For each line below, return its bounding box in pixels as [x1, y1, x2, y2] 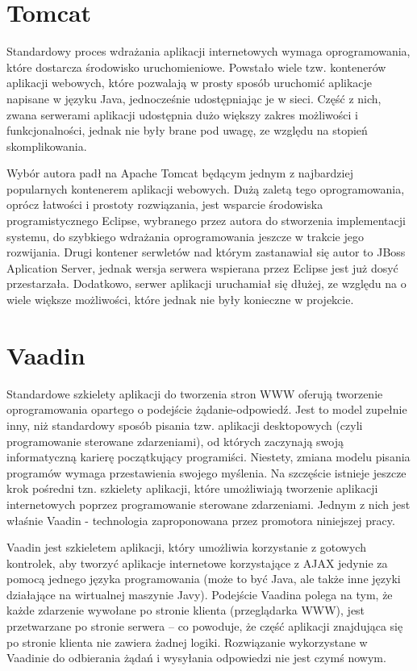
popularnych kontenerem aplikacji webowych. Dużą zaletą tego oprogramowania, [6, 180, 405, 197]
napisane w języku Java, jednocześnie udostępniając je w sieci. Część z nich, [6, 90, 382, 106]
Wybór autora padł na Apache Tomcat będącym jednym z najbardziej [6, 165, 353, 181]
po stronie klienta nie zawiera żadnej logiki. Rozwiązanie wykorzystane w [6, 633, 368, 650]
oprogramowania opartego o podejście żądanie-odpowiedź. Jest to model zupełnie [6, 401, 407, 418]
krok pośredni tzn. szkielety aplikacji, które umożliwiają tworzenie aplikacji [6, 480, 378, 497]
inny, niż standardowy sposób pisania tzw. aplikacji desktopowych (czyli [6, 416, 363, 433]
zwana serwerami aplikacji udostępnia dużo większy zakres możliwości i [6, 106, 359, 123]
